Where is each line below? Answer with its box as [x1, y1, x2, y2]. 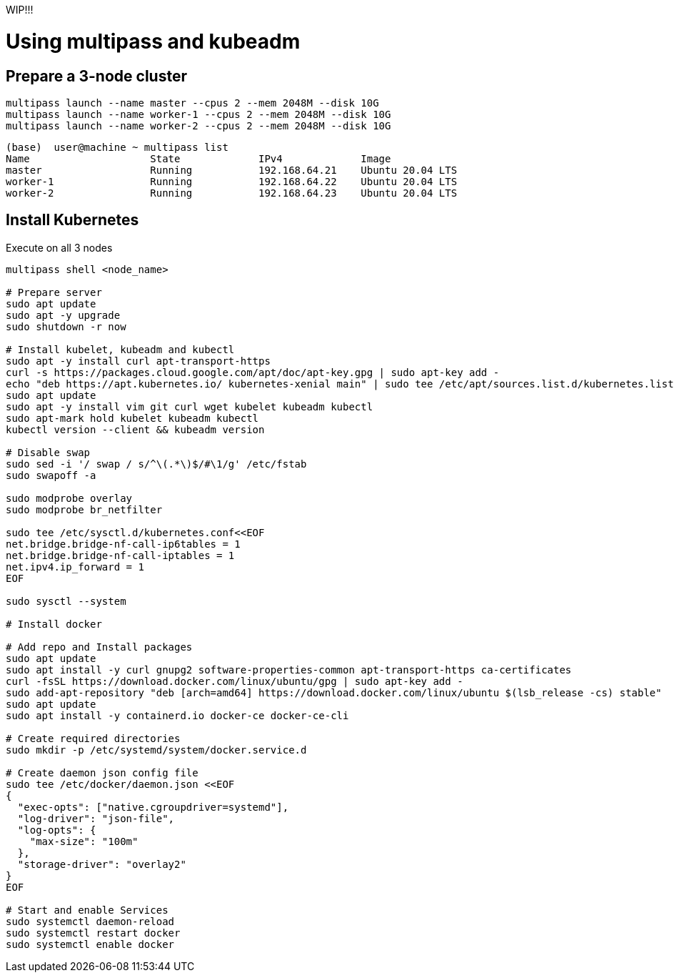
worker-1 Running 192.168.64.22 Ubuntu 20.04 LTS [6, 175, 458, 187]
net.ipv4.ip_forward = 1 [6, 560, 144, 573]
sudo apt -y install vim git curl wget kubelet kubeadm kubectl [6, 400, 373, 413]
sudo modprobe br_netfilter [6, 503, 163, 515]
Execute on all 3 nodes [6, 241, 113, 254]
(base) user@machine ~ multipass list [6, 141, 228, 153]
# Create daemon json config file [6, 766, 198, 779]
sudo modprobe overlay [6, 492, 133, 504]
